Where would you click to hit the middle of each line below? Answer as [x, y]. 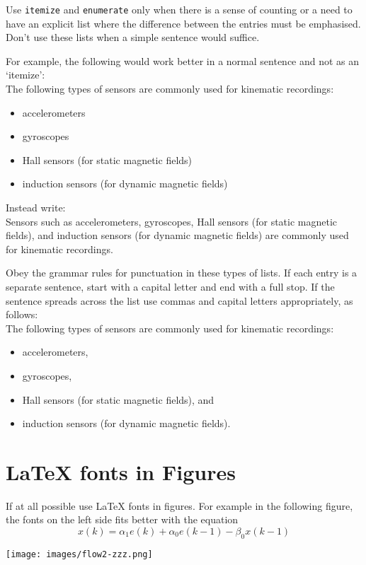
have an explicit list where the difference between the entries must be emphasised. [183, 23]
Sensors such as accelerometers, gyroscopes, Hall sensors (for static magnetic [172, 221]
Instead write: [36, 207]
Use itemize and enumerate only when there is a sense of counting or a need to [179, 9]
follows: [22, 314]
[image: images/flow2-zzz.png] [79, 554]
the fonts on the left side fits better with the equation [122, 519]
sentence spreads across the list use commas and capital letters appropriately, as [179, 300]
